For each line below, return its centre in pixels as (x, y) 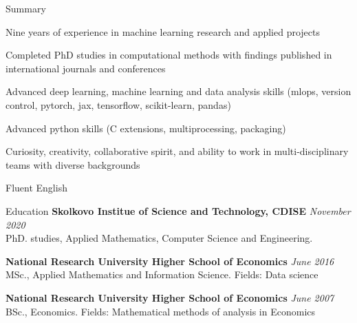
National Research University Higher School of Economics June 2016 (170, 261)
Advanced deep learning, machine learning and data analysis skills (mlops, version (178, 91)
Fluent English (36, 188)
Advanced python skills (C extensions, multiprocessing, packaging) (146, 128)
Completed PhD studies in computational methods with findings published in (169, 55)
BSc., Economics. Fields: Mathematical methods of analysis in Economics (161, 311)
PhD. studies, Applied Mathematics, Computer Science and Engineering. (159, 238)
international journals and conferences (86, 68)
